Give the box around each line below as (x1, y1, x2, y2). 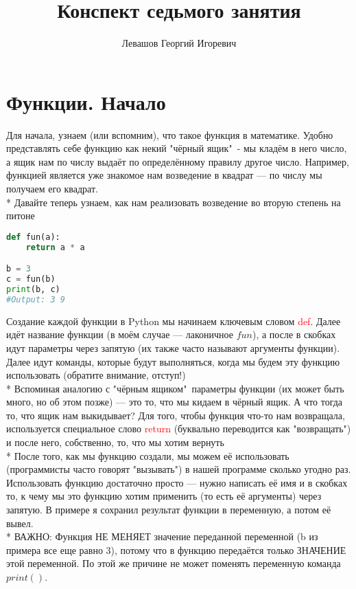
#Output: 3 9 (6, 294, 65, 304)
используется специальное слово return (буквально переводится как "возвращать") (6, 421, 351, 436)
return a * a (25, 242, 85, 252)
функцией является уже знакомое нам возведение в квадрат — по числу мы (6, 168, 322, 182)
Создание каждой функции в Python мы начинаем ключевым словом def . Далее (6, 313, 341, 328)
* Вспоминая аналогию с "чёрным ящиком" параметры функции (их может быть (6, 381, 344, 395)
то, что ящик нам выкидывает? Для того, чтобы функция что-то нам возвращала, (6, 408, 345, 422)
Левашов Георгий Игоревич (121, 36, 237, 50)
